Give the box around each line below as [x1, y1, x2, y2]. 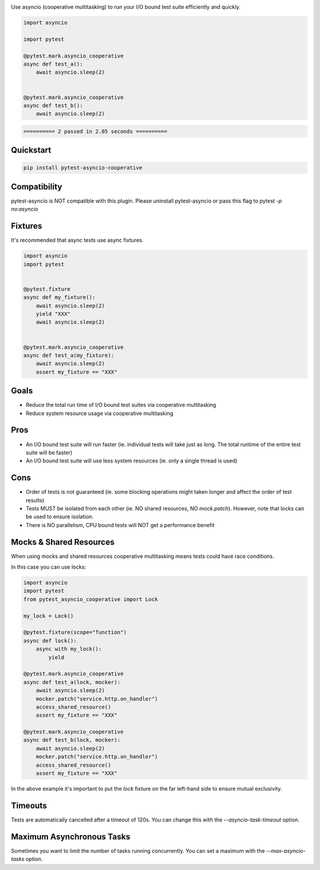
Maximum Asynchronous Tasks [11, 832, 130, 842]
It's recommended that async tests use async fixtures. [11, 237, 144, 244]
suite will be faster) [25, 449, 73, 456]
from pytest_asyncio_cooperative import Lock [23, 596, 158, 602]
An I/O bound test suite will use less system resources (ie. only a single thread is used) [25, 457, 238, 464]
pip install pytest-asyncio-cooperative [23, 165, 142, 171]
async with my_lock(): [36, 646, 102, 653]
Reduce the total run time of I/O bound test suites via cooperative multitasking [25, 402, 216, 409]
